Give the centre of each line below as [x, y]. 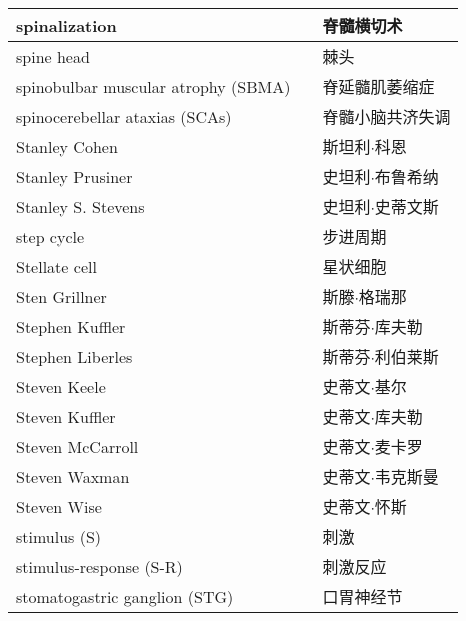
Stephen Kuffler [71, 326]
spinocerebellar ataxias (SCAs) [124, 116]
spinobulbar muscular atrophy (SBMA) [153, 86]
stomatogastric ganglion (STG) [125, 596]
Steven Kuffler [66, 416]
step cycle [50, 236]
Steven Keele [61, 386]
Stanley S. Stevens [80, 206]
